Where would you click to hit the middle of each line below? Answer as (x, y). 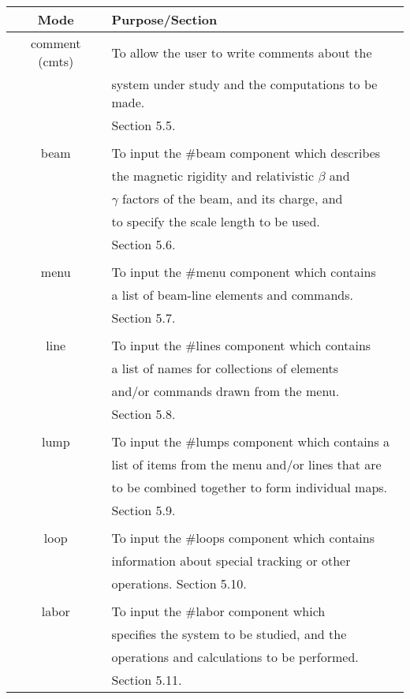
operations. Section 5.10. (179, 583)
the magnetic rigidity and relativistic (213, 176)
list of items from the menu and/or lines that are (246, 464)
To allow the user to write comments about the (242, 52)
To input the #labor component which (218, 611)
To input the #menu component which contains (244, 272)
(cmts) (56, 61)
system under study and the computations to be (244, 84)
